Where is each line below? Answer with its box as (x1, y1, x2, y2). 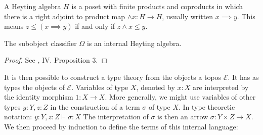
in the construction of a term (50, 101, 140, 112)
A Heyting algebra (4, 1, 61, 11)
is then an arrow (157, 111, 208, 122)
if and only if (75, 21, 115, 31)
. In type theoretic (178, 101, 235, 112)
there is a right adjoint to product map (4, 11, 125, 21)
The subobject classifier (4, 37, 77, 48)
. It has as (228, 71, 259, 82)
